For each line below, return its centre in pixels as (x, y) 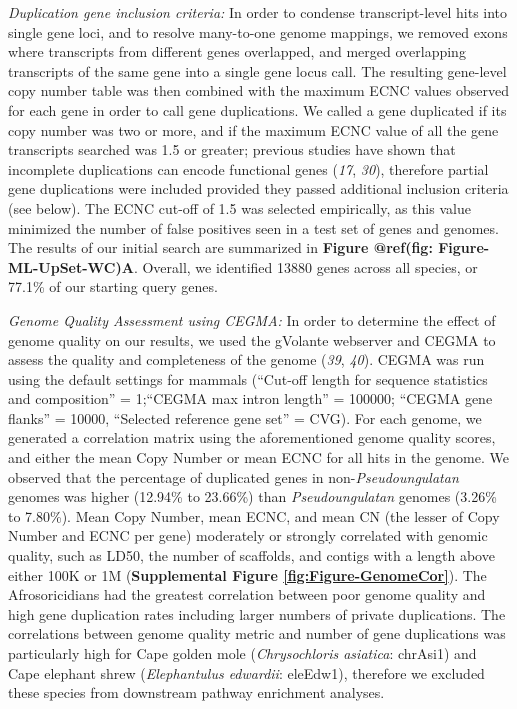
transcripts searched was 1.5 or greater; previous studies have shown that (232, 149)
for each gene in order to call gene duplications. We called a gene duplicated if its (257, 109)
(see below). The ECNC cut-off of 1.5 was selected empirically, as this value (239, 207)
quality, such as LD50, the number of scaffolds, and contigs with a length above (251, 555)
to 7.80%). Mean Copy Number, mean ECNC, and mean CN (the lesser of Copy (254, 515)
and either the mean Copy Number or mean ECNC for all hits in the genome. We (258, 457)
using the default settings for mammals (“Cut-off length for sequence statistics (248, 378)
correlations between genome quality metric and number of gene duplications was (257, 633)
